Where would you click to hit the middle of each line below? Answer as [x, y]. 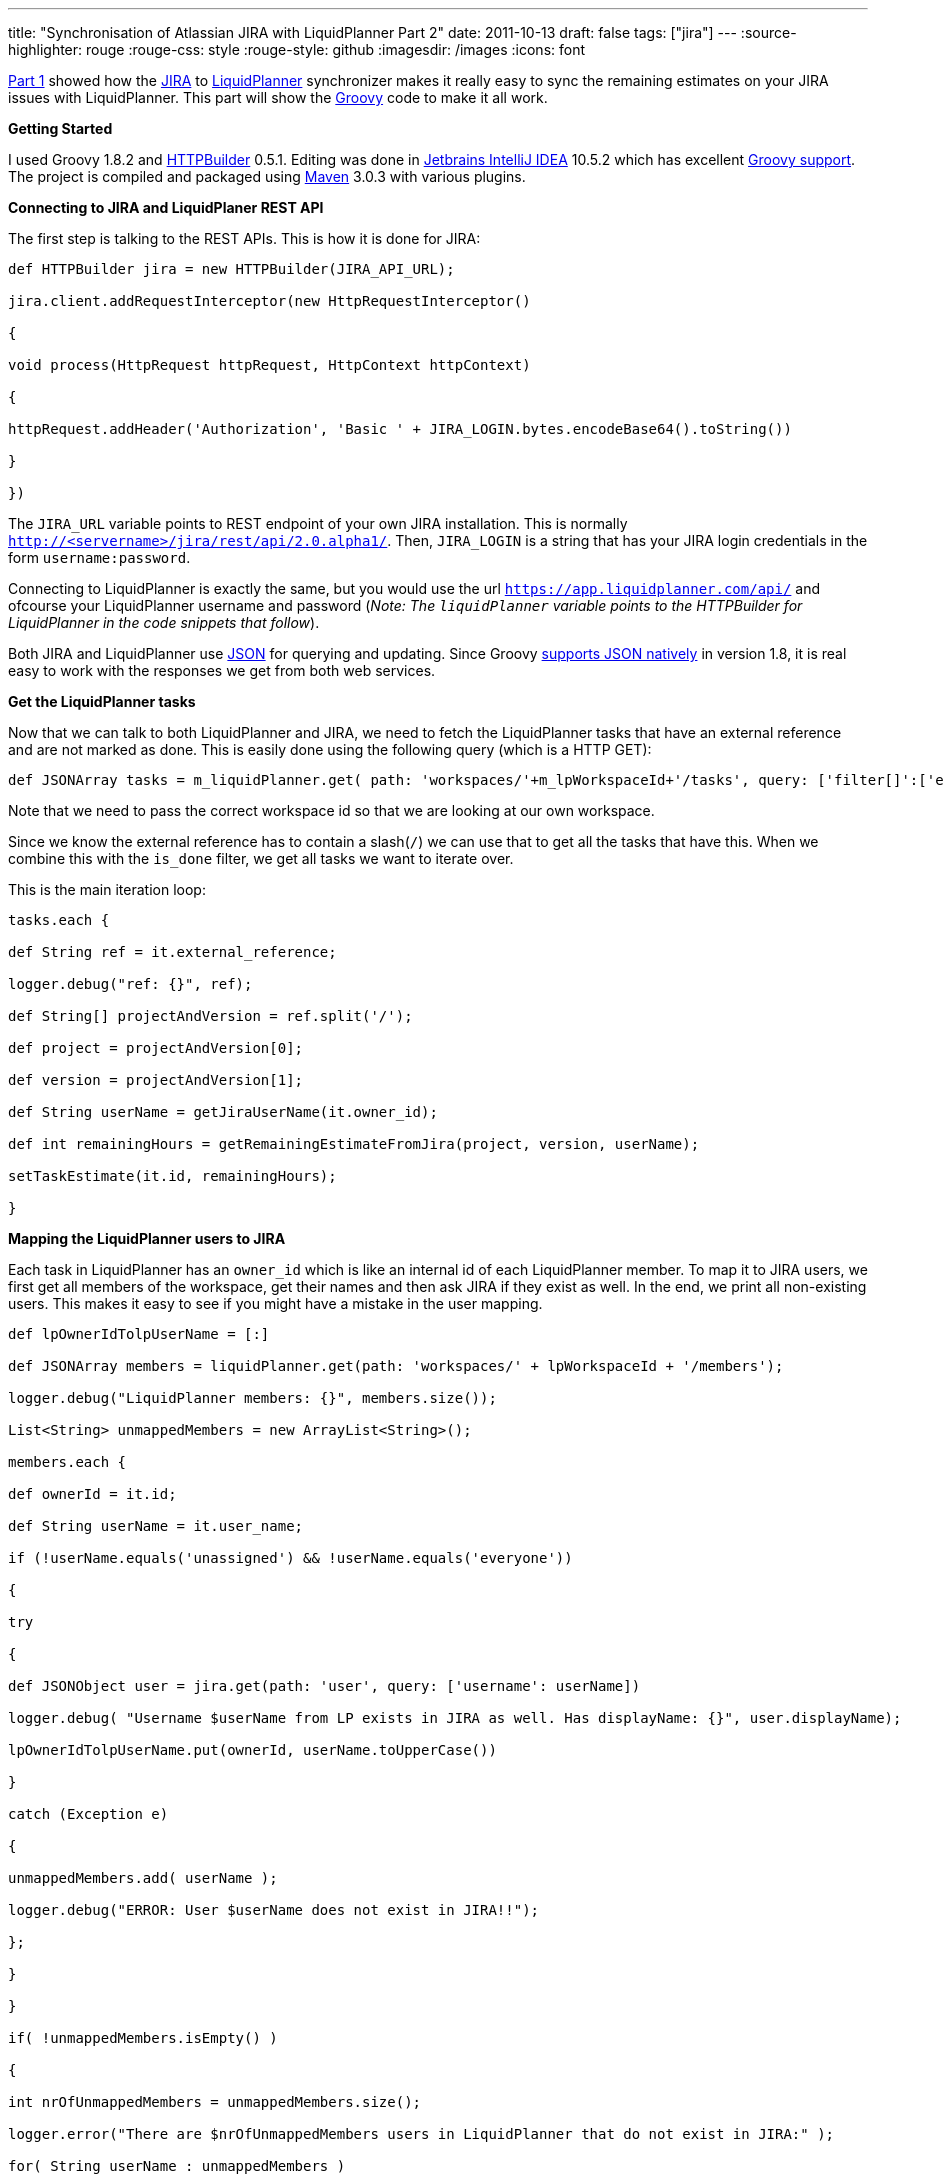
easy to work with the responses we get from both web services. [222, 670]
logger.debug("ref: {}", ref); [130, 984]
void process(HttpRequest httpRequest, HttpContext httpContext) [269, 365]
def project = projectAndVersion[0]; [156, 1048]
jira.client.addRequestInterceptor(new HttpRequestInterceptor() [269, 301]
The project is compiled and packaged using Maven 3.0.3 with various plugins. [267, 176]
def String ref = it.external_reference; [172, 952]
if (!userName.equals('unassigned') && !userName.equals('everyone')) [290, 1558]
